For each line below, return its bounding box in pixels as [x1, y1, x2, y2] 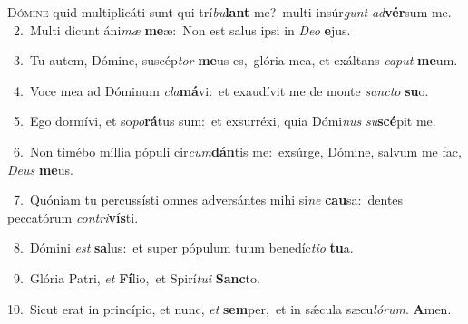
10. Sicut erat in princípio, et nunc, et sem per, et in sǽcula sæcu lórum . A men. [7, 299, 452, 318]
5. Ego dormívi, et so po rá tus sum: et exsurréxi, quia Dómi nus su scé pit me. [13, 111, 436, 130]
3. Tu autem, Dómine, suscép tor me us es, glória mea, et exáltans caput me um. [13, 51, 458, 70]
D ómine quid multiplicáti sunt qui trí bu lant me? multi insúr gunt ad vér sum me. [7, 3, 452, 21]
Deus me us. [7, 159, 73, 178]
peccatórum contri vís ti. [7, 207, 139, 226]
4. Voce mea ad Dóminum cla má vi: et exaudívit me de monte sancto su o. [13, 81, 429, 100]
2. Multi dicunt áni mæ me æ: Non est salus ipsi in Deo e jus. [13, 20, 351, 39]
